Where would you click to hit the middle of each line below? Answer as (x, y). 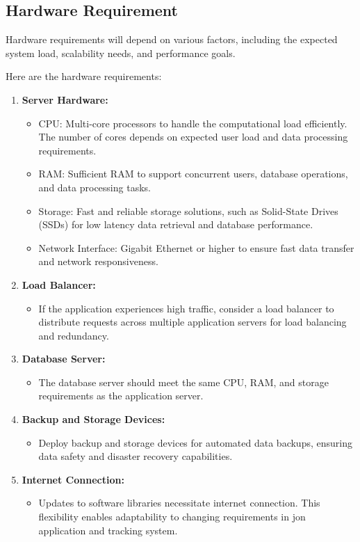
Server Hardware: (65, 99)
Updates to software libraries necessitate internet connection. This (179, 503)
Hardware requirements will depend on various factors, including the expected (172, 39)
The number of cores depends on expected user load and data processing (193, 137)
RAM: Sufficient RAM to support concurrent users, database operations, (193, 174)
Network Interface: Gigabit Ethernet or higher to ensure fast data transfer (196, 247)
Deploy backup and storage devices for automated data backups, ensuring (195, 442)
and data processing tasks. (95, 187)
